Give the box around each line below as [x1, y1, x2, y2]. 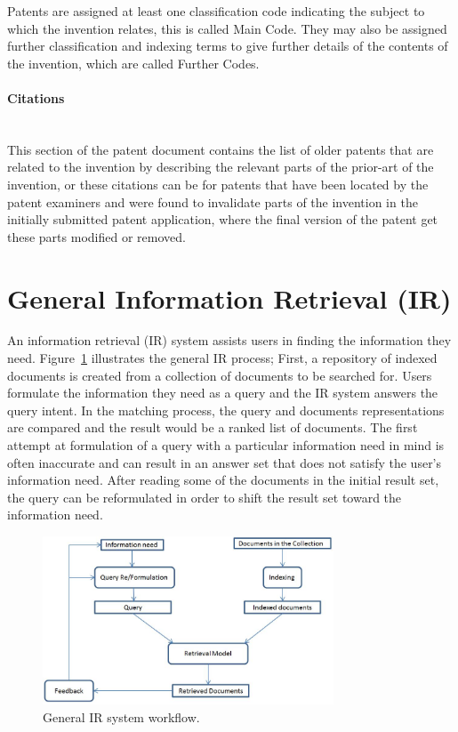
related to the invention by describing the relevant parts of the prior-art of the [7, 157, 434, 176]
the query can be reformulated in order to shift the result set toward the [7, 487, 402, 506]
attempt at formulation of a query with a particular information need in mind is [7, 436, 445, 454]
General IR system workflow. [43, 707, 200, 726]
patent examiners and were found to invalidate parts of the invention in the [7, 192, 418, 211]
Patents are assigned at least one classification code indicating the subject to [7, 2, 425, 20]
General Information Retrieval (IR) [7, 279, 452, 316]
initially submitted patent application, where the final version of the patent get [7, 210, 438, 229]
